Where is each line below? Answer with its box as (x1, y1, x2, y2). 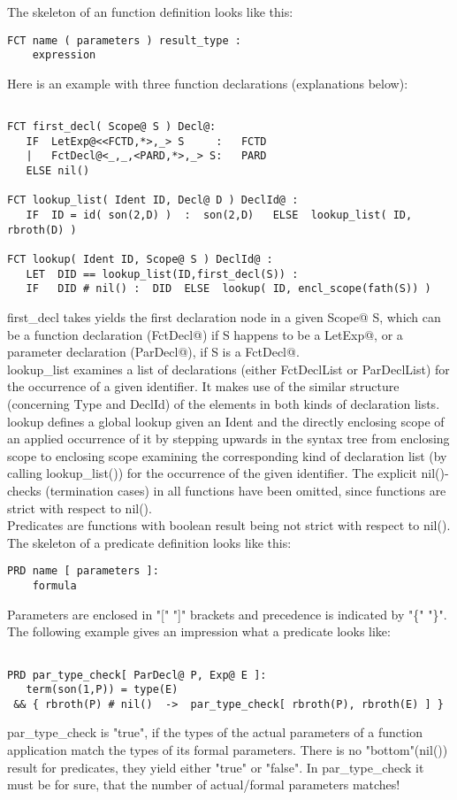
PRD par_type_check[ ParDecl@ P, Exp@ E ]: (7, 668, 267, 681)
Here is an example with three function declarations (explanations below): (7, 73, 408, 92)
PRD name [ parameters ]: (7, 565, 159, 578)
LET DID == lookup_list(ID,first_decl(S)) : (26, 267, 299, 281)
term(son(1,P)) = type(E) (26, 683, 179, 696)
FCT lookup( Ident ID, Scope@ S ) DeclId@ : (7, 253, 273, 266)
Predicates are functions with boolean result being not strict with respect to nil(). (7, 516, 451, 535)
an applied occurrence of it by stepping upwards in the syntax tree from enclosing (7, 429, 450, 448)
